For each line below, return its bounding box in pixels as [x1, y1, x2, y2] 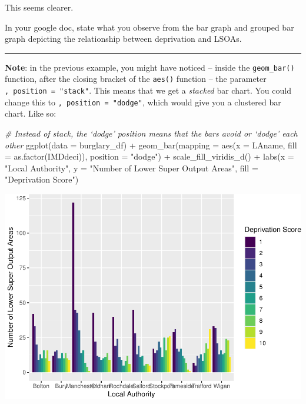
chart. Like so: [5, 107, 56, 120]
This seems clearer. [5, 1, 74, 13]
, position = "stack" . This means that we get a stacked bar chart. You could [5, 84, 291, 97]
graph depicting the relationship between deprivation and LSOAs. [5, 32, 242, 45]
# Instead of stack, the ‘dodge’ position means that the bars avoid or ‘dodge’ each [5, 127, 298, 139]
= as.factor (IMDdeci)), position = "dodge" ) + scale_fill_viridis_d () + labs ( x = [5, 150, 294, 163]
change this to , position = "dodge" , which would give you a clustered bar [5, 95, 281, 108]
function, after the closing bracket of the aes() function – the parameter [5, 72, 267, 85]
